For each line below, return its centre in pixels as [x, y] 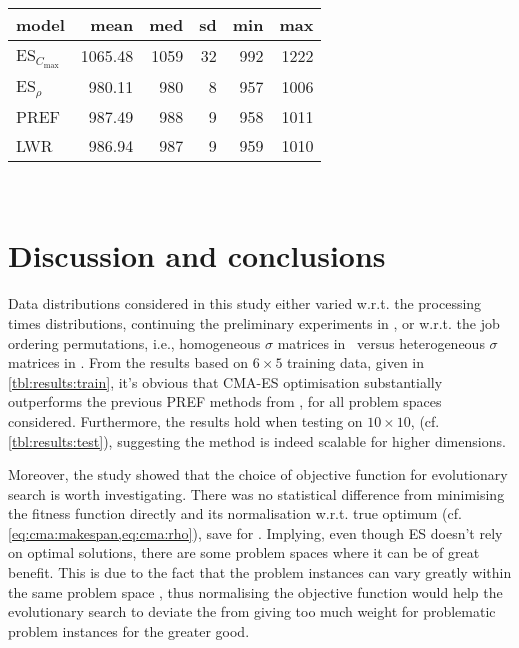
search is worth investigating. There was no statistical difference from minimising [256, 493]
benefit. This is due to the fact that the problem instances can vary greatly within [260, 572]
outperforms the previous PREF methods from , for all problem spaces [225, 401]
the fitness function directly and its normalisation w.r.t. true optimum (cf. [235, 513]
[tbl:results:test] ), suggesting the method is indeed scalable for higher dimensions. [257, 440]
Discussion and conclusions [197, 255]
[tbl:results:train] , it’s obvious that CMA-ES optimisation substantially [225, 381]
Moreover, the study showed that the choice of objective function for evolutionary [258, 474]
